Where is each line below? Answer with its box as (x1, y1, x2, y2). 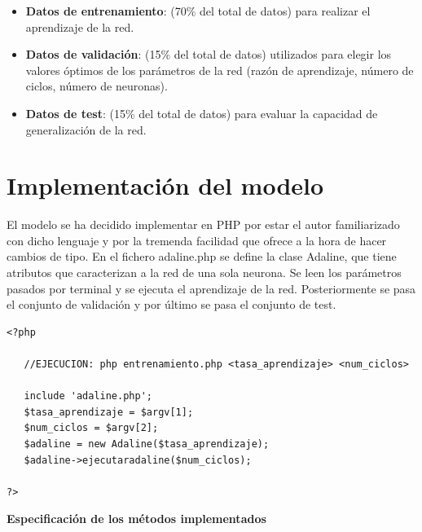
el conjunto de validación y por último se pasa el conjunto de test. (7, 296, 336, 313)
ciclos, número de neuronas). (25, 77, 168, 95)
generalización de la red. (25, 121, 147, 138)
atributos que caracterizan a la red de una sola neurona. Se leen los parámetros (7, 264, 402, 281)
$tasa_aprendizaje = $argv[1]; (24, 406, 194, 418)
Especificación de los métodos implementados (7, 510, 266, 527)
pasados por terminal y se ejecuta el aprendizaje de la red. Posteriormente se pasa (7, 279, 416, 297)
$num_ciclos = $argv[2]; (24, 422, 159, 434)
